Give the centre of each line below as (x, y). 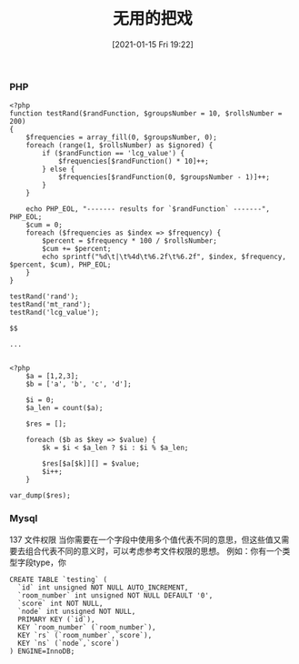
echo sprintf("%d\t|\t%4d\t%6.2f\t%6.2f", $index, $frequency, (164, 257)
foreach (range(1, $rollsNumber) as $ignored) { (120, 146)
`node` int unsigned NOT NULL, (77, 611)
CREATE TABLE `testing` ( (58, 579)
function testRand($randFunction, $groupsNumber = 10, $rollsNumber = (146, 114)
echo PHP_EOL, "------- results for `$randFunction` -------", (148, 209)
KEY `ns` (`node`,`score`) (69, 643)
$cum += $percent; (77, 249)
